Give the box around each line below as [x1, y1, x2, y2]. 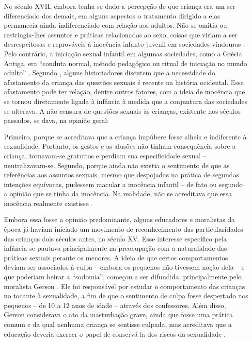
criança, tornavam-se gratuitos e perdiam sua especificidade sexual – [4, 150, 206, 160]
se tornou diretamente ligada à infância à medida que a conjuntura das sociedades [4, 96, 248, 106]
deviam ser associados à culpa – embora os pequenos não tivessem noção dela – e [4, 262, 245, 272]
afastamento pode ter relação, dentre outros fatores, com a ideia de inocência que [4, 86, 245, 97]
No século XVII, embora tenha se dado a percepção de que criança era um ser [4, 1, 236, 11]
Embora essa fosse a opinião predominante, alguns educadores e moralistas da [4, 214, 235, 224]
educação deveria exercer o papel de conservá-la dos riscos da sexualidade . [4, 328, 226, 339]
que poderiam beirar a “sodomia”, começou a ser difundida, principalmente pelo [4, 272, 242, 282]
